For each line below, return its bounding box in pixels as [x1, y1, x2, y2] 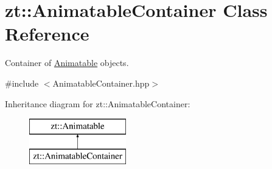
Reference [5, 21, 89, 46]
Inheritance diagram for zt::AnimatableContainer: [5, 97, 190, 110]
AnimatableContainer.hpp [52, 76, 150, 89]
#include [5, 76, 39, 89]
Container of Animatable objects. [5, 56, 129, 69]
